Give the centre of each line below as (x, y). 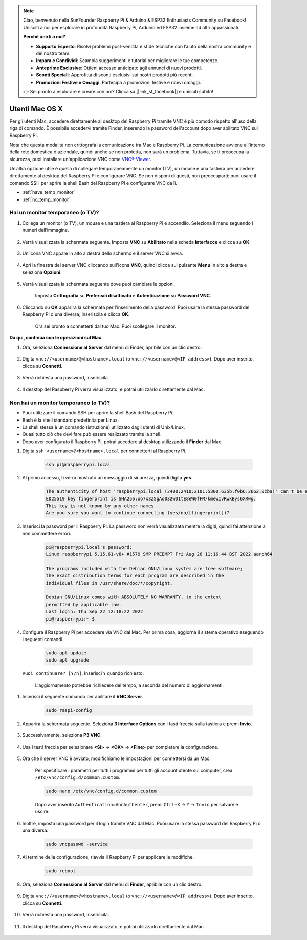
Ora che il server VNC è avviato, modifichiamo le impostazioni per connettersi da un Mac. (116, 758)
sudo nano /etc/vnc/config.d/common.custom (101, 791)
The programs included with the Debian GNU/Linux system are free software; (144, 568)
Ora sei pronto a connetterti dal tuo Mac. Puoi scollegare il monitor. (106, 326)
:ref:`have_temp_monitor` (49, 192)
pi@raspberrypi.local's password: (89, 547)
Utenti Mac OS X (36, 108)
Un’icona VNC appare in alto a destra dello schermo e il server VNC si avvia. (103, 253)
